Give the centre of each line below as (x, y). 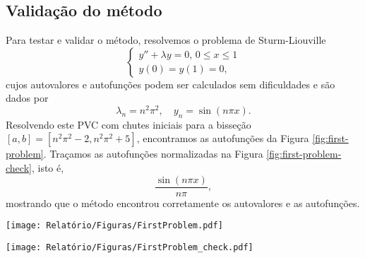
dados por (27, 98)
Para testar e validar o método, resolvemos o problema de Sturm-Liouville (166, 40)
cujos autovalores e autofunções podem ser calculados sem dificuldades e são (170, 84)
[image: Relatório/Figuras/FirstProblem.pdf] (114, 226)
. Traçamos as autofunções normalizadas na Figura (153, 154)
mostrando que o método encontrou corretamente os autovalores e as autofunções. (183, 203)
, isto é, (48, 168)
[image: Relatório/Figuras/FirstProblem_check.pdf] (130, 247)
